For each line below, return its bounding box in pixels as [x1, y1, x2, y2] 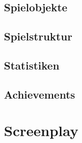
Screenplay [4, 120, 79, 141]
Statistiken [4, 57, 59, 72]
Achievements [4, 86, 75, 102]
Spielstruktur [4, 29, 73, 44]
